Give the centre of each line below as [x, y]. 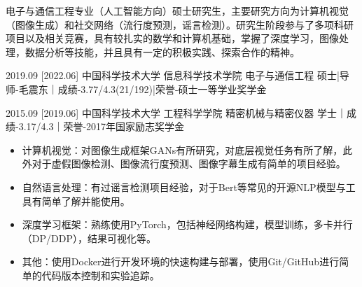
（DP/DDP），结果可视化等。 [89, 238]
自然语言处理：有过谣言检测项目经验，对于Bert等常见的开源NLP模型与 [184, 187]
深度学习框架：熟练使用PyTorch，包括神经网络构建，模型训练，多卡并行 [187, 224]
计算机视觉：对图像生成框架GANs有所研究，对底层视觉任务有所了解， [182, 149]
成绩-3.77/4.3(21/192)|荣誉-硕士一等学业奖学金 [162, 89]
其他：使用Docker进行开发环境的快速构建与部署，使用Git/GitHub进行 [181, 261]
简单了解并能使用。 [86, 201]
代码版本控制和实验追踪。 [100, 275]
